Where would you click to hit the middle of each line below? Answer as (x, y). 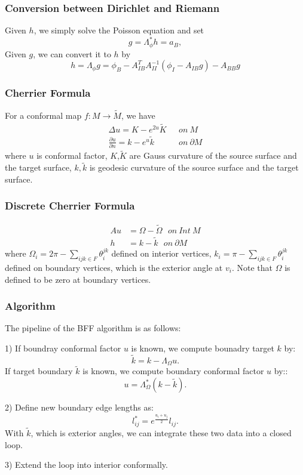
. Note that (252, 267)
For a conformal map (43, 115)
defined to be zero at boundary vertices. (78, 279)
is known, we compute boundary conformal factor (173, 371)
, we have (138, 115)
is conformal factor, (72, 155)
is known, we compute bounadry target (203, 348)
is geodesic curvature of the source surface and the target (194, 167)
